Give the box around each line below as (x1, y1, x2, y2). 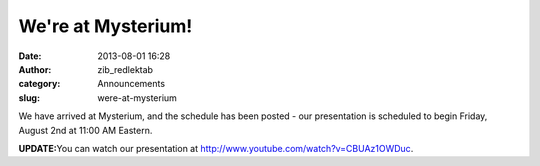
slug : (18, 91, 40, 104)
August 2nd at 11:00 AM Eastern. (18, 124, 153, 136)
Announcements (97, 78, 165, 90)
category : (18, 78, 61, 90)
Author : (18, 63, 52, 75)
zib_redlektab (97, 63, 154, 75)
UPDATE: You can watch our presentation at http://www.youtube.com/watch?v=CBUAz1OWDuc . (18, 142, 414, 154)
